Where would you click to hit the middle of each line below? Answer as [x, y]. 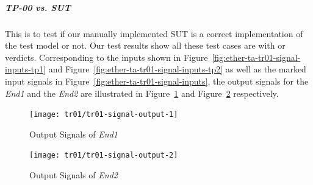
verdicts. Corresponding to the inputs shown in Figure [106, 57]
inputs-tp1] [25, 69]
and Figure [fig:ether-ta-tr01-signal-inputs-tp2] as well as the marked [177, 69]
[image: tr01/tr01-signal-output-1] [104, 115]
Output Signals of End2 [74, 175]
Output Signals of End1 [74, 134]
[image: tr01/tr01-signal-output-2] [104, 155]
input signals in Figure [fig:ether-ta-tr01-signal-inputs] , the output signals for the [157, 81]
